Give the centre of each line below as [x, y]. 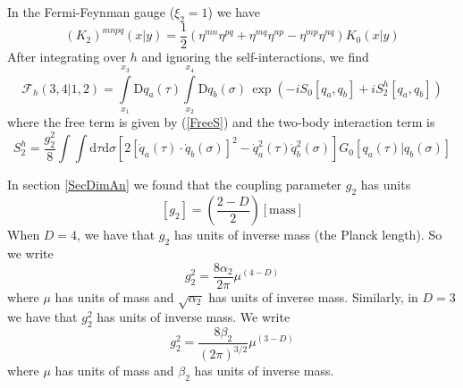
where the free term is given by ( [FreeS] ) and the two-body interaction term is [221, 122]
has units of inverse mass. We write [194, 317]
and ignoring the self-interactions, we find [255, 56]
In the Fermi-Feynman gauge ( [91, 12]
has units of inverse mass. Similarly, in [313, 296]
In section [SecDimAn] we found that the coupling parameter [175, 185]
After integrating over [67, 56]
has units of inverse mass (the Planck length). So [308, 235]
